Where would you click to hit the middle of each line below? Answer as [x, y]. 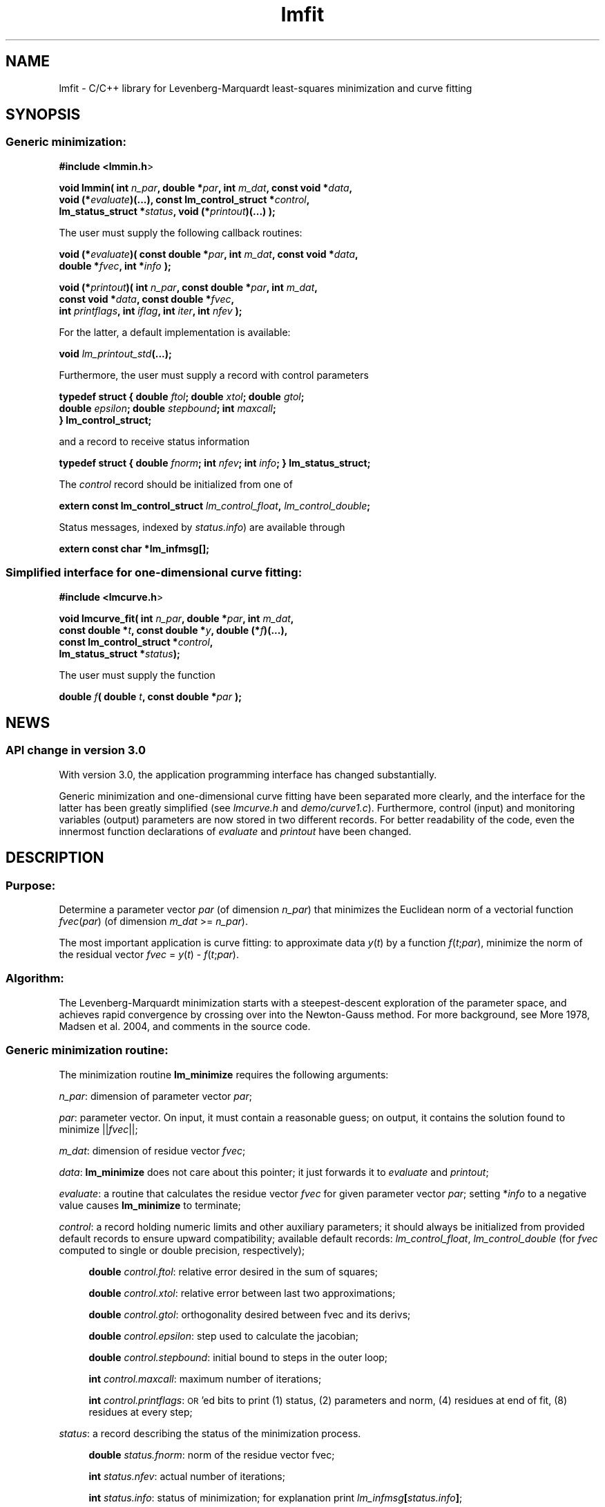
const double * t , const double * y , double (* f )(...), [173, 630]
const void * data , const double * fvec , [147, 299]
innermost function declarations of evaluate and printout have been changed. [235, 831]
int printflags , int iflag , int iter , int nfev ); [151, 310]
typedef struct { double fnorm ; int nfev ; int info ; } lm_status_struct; [215, 462]
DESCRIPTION [55, 858]
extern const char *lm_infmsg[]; [134, 548]
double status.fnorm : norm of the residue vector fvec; [212, 1454]
